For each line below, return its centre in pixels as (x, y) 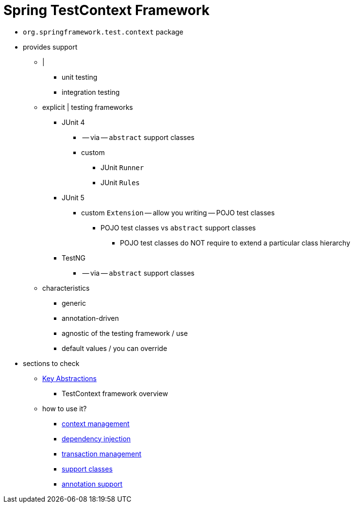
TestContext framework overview (115, 393)
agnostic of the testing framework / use (125, 333)
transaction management (102, 454)
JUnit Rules (120, 182)
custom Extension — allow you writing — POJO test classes (178, 212)
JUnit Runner (122, 167)
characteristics (66, 288)
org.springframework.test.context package (103, 32)
